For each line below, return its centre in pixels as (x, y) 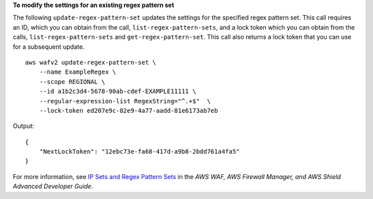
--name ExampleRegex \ (78, 72)
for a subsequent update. (49, 46)
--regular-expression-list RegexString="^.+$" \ (125, 101)
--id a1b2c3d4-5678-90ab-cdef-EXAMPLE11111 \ (118, 92)
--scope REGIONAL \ (72, 82)
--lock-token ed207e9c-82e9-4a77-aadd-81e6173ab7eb (128, 111)
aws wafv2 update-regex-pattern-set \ (91, 62)
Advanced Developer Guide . (53, 187)
